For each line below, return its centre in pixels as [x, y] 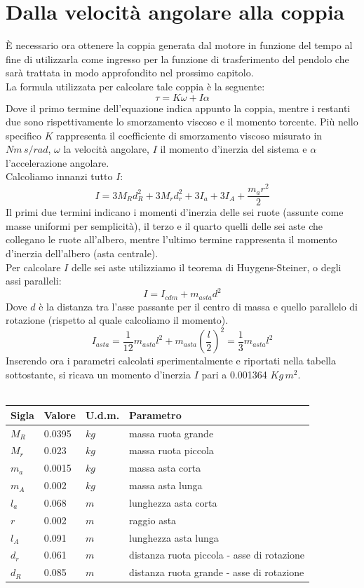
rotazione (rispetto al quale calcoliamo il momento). [117, 320]
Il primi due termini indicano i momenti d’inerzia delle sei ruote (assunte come [175, 212]
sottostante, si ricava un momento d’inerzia [98, 374]
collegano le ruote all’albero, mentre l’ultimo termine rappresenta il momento [171, 239]
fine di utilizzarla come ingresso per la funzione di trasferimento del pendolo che [177, 59]
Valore [60, 415]
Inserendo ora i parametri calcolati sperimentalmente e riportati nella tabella [171, 361]
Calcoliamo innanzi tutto [59, 176]
